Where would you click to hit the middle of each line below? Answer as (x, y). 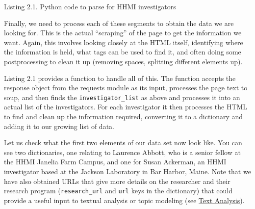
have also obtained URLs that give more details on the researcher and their (117, 181)
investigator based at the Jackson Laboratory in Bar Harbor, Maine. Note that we (127, 171)
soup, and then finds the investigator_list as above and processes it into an (122, 97)
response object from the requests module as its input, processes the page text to (126, 88)
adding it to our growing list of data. (59, 126)
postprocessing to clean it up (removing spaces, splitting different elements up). (123, 61)
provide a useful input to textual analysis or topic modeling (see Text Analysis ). (124, 200)
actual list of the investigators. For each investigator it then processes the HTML (126, 107)
